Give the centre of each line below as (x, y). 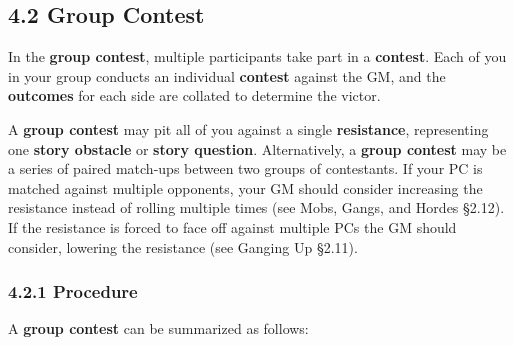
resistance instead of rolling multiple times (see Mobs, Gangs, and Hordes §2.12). (256, 207)
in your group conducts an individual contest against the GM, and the (227, 75)
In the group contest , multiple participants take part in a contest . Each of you (257, 56)
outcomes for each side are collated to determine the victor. (194, 95)
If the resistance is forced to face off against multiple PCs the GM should (232, 226)
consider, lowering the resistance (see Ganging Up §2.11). (183, 246)
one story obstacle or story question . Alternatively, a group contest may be (257, 148)
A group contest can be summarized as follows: (158, 328)
